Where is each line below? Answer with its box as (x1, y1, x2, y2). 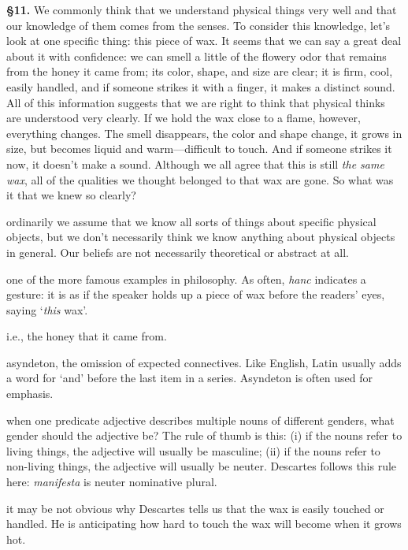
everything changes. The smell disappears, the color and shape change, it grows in (6, 124, 402, 141)
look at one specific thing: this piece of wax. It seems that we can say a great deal (6, 32, 402, 49)
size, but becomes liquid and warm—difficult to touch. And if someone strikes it (6, 140, 392, 157)
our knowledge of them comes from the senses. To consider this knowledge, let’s (6, 17, 391, 33)
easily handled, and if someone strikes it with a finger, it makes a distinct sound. (6, 78, 395, 95)
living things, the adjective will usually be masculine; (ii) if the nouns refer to (6, 442, 380, 459)
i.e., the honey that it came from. (6, 328, 167, 344)
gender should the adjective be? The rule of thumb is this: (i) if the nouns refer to (6, 427, 402, 444)
